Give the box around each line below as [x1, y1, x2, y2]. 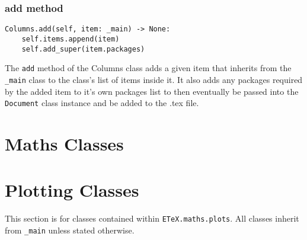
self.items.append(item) [21, 34, 120, 43]
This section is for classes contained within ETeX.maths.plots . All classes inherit [5, 212, 299, 225]
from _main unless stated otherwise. [5, 223, 135, 236]
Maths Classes [5, 131, 124, 155]
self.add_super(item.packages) [21, 44, 145, 53]
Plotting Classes [5, 178, 139, 202]
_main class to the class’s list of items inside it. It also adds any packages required [5, 73, 303, 85]
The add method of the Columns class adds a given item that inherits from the [5, 62, 292, 74]
